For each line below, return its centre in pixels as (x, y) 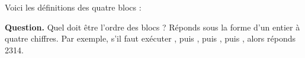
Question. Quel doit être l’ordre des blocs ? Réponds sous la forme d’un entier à (152, 27)
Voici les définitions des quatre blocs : (73, 7)
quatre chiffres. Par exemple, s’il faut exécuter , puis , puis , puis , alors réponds (150, 38)
